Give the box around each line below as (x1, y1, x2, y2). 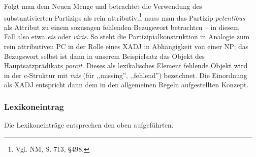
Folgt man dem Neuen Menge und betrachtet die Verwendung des (4, 1, 202, 11)
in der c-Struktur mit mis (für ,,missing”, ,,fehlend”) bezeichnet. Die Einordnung (4, 70, 248, 80)
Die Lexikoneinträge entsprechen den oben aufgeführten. (4, 120, 174, 130)
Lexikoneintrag (4, 100, 64, 112)
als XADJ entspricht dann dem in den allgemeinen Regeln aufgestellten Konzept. (4, 79, 249, 90)
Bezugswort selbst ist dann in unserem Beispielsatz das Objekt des (4, 51, 205, 61)
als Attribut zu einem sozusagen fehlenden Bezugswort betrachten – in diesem (4, 22, 239, 32)
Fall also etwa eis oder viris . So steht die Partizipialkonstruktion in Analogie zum (4, 31, 250, 42)
